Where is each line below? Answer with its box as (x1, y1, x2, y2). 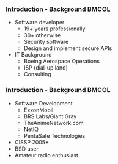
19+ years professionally (23, 25, 86, 32)
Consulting (23, 71, 51, 78)
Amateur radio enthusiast (14, 151, 79, 159)
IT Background (14, 51, 53, 59)
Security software (23, 38, 69, 46)
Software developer (14, 19, 65, 26)
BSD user (14, 145, 39, 152)
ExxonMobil (23, 106, 54, 113)
